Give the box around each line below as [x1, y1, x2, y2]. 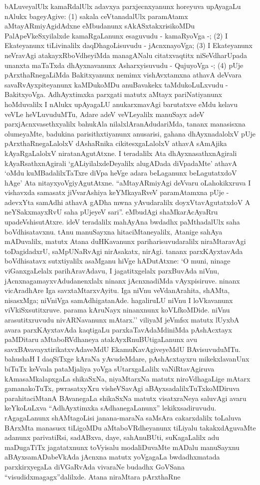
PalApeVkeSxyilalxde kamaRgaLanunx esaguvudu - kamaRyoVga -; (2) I [4, 30, 228, 40]
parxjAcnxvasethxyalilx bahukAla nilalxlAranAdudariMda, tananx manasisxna [4, 118, 246, 129]
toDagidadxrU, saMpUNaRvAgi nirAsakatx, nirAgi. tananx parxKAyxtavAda [4, 245, 243, 256]
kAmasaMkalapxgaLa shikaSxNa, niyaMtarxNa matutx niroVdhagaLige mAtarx [4, 373, 251, 383]
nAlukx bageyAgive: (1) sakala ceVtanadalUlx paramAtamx [4, 10, 188, 21]
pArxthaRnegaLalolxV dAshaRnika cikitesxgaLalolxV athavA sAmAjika [4, 138, 227, 148]
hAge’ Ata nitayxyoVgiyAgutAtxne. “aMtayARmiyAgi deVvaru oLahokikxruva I [4, 177, 251, 187]
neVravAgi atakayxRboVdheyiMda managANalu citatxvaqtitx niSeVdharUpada [4, 49, 248, 60]
